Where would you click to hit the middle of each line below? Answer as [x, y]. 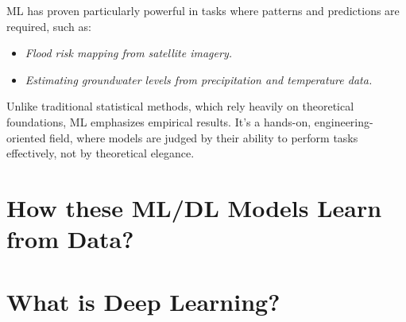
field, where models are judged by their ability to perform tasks [204, 137]
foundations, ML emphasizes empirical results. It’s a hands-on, [159, 121]
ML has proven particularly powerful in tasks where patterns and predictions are [203, 10]
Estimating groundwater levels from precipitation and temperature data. [199, 79]
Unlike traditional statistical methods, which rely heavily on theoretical [180, 106]
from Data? [70, 239]
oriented [26, 137]
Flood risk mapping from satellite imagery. [128, 53]
